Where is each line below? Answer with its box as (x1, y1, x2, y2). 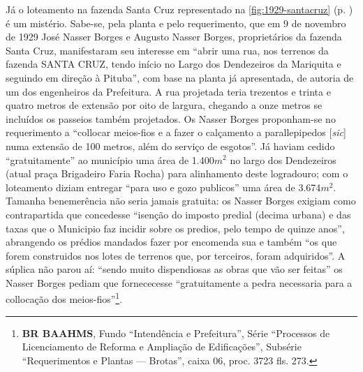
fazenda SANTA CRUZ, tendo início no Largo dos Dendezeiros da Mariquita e (6, 57, 341, 71)
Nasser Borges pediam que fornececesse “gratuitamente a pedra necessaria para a (6, 275, 353, 290)
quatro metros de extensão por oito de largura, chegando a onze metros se (6, 98, 323, 112)
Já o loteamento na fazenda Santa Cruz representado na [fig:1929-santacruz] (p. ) (6, 2, 353, 16)
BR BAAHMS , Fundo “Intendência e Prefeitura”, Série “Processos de (22, 325, 330, 340)
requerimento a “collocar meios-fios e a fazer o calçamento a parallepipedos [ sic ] (6, 125, 346, 140)
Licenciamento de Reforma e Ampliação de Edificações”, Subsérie (22, 339, 302, 354)
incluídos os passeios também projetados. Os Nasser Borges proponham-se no (6, 111, 336, 126)
